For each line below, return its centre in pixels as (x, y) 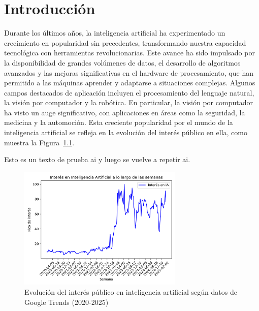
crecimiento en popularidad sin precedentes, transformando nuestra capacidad (125, 42)
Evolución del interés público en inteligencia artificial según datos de (131, 292)
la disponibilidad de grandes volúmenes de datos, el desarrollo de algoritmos (122, 62)
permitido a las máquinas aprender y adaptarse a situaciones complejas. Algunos (130, 83)
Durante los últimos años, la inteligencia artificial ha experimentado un (115, 33)
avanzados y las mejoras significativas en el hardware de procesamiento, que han (129, 72)
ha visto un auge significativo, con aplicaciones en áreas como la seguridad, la (125, 112)
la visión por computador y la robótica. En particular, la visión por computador (128, 102)
